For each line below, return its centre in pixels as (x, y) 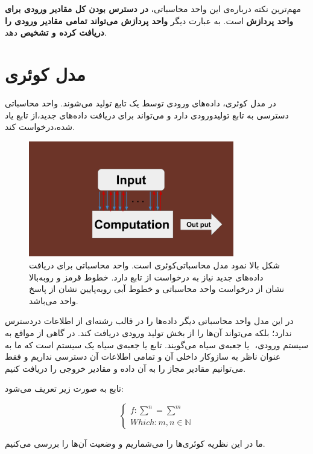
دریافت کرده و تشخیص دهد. (56, 32)
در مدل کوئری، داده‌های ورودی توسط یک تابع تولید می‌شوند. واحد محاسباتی (141, 102)
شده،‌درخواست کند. (40, 127)
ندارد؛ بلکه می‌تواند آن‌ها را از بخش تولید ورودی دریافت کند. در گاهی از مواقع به (148, 333)
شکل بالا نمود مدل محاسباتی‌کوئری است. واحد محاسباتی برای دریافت (155, 265)
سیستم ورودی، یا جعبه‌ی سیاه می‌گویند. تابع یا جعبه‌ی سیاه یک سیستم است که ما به (157, 344)
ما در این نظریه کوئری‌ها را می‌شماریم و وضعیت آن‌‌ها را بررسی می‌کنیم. (135, 443)
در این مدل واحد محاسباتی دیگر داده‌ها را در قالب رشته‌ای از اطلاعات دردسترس (149, 321)
